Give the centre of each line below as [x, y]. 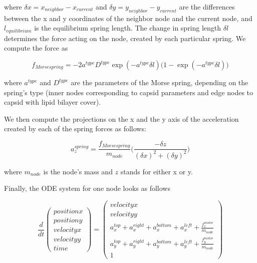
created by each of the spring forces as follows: [75, 128]
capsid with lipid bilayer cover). [53, 102]
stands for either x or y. [157, 171]
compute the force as [36, 48]
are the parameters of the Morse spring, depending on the [160, 82]
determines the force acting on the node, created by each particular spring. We [125, 38]
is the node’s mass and [78, 171]
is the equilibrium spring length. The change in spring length [128, 28]
